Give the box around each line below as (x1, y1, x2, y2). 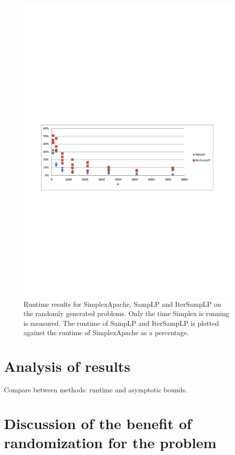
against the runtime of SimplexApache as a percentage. (23, 327, 189, 338)
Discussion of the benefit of (4, 413, 192, 433)
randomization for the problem (4, 432, 217, 453)
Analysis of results (4, 356, 131, 376)
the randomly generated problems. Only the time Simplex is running (23, 308, 229, 318)
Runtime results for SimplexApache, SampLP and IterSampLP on (23, 298, 221, 309)
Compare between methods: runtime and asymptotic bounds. (4, 385, 188, 395)
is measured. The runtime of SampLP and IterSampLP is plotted (23, 318, 219, 328)
